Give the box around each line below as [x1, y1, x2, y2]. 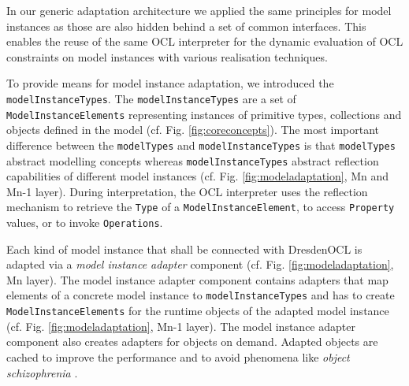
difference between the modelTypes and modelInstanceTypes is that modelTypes [6, 136, 396, 153]
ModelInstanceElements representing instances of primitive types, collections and [6, 106, 402, 122]
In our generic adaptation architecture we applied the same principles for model [6, 2, 392, 18]
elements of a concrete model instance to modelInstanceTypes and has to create [6, 287, 395, 303]
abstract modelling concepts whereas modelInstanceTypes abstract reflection [6, 152, 379, 169]
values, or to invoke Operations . [6, 214, 163, 231]
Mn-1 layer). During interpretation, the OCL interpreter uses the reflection [6, 183, 368, 199]
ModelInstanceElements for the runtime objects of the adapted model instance [6, 302, 389, 319]
